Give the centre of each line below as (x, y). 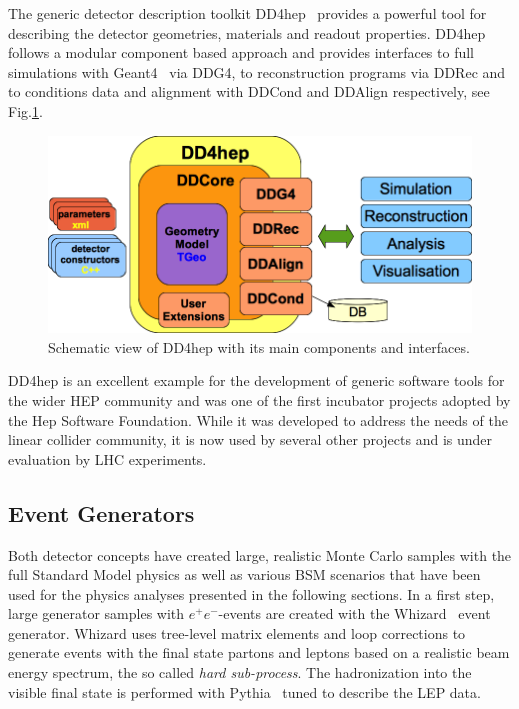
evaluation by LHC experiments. (107, 458)
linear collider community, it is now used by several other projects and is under (250, 439)
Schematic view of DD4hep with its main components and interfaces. (259, 346)
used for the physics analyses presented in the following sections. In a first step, (251, 593)
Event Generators (101, 512)
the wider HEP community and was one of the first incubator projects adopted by (259, 399)
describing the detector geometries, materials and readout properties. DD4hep (247, 32)
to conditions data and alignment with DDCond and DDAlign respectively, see (249, 91)
